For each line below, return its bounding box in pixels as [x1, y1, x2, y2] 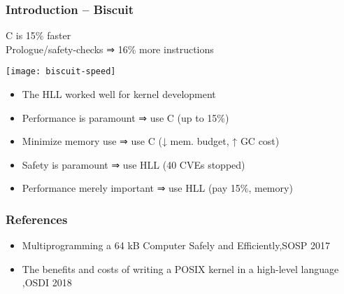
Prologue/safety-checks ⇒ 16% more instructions [6, 41, 214, 56]
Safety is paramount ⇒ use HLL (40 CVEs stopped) [22, 157, 245, 171]
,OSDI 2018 [22, 275, 72, 290]
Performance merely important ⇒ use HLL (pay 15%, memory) [22, 181, 293, 195]
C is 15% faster [6, 28, 71, 43]
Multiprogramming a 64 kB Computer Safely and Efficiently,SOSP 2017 [22, 238, 330, 253]
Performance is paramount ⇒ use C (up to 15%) [22, 110, 229, 125]
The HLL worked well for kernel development [22, 87, 216, 101]
